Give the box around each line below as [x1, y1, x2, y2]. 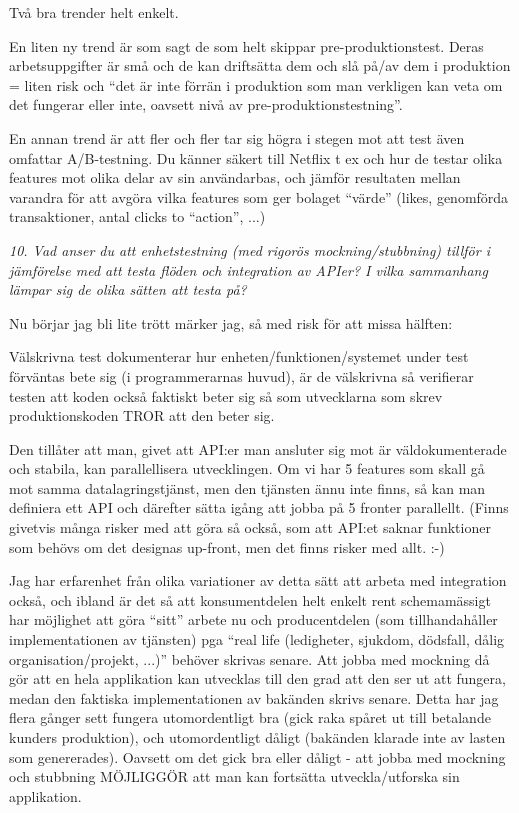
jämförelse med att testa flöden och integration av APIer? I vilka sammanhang [9, 259, 488, 280]
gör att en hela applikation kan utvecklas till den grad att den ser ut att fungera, [9, 668, 506, 689]
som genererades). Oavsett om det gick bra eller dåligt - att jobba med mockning [9, 746, 506, 767]
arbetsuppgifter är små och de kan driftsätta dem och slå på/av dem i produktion [9, 55, 511, 76]
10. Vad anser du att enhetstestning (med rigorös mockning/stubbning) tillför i [9, 239, 490, 260]
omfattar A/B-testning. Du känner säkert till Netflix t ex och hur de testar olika [9, 147, 503, 168]
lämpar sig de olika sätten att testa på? [9, 279, 247, 300]
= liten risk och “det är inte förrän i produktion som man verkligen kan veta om [9, 74, 503, 95]
